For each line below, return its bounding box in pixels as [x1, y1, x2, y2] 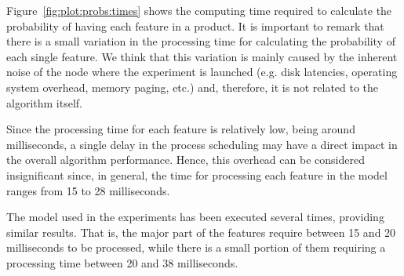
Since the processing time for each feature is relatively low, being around [6, 121, 355, 137]
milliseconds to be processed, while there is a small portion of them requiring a [6, 239, 386, 256]
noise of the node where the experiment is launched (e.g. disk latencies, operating [6, 64, 398, 80]
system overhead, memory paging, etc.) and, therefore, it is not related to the [6, 78, 379, 95]
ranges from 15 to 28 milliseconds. [6, 182, 170, 198]
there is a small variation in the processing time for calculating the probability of [6, 33, 395, 49]
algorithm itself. [6, 94, 82, 111]
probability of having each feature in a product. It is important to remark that [6, 17, 384, 34]
